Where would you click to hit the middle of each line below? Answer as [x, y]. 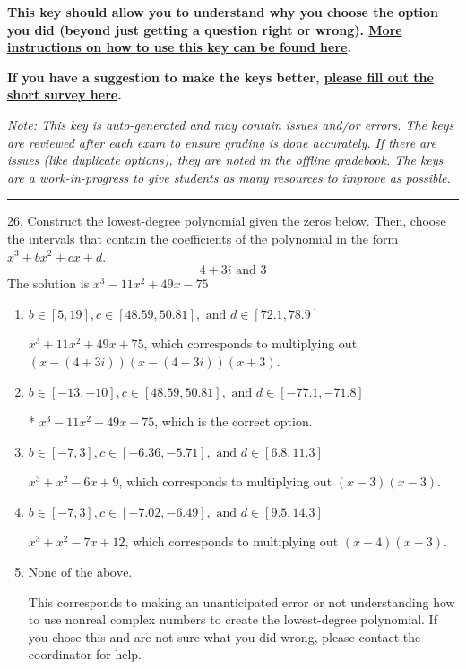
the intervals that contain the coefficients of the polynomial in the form [203, 238]
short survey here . [65, 94]
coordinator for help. [85, 654]
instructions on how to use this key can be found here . [179, 47]
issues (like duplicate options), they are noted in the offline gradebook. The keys [225, 160]
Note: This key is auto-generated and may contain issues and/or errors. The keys [231, 124]
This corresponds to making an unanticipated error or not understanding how [242, 601]
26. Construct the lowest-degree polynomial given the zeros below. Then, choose [227, 221]
